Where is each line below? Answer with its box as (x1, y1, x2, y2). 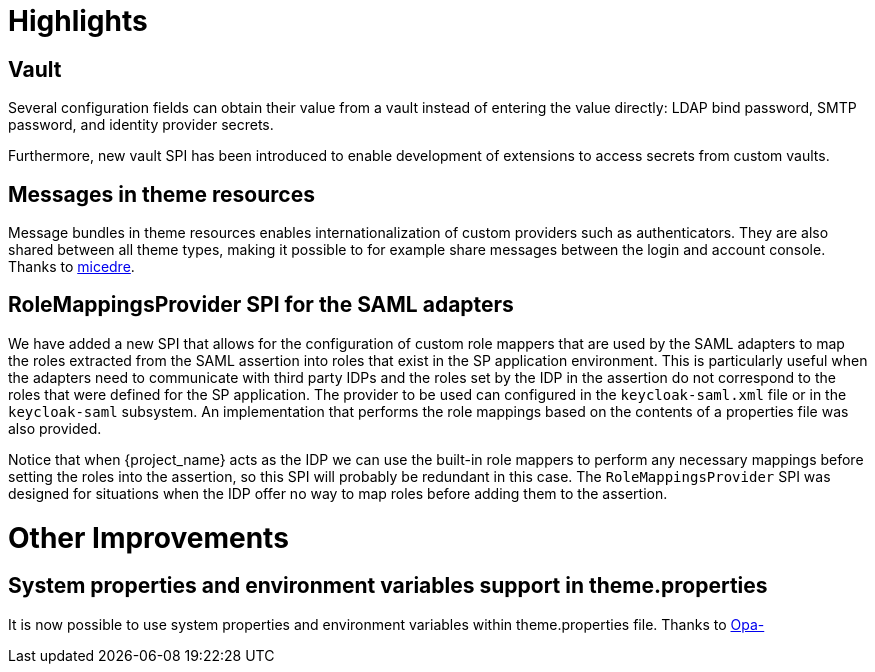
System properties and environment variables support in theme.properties (8, 573, 768, 599)
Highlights (8, 4, 148, 38)
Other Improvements (8, 520, 289, 555)
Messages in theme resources (8, 181, 315, 207)
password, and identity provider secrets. (8, 116, 274, 134)
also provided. (8, 419, 102, 437)
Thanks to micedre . (8, 258, 135, 276)
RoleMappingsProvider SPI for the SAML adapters (8, 292, 514, 318)
